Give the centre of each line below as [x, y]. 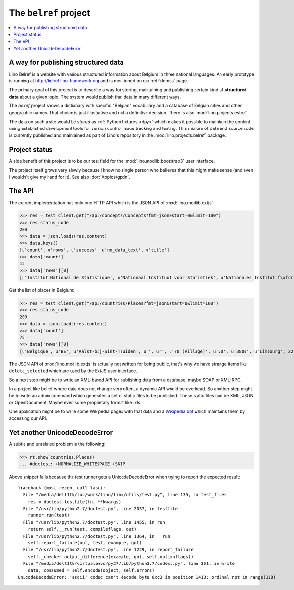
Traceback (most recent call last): [62, 488]
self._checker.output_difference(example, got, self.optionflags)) [110, 556]
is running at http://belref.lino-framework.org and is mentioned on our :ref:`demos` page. [98, 81]
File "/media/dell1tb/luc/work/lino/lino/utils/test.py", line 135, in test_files [125, 495]
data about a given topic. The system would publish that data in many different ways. [95, 97]
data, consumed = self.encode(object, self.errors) [91, 570]
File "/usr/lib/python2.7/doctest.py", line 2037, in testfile [100, 509]
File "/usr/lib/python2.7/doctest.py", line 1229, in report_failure [108, 550]
